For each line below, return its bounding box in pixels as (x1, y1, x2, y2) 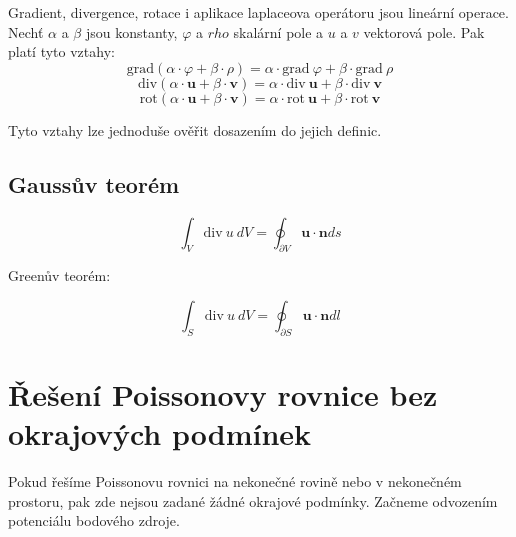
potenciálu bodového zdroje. (8, 510, 180, 531)
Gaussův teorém (8, 168, 180, 199)
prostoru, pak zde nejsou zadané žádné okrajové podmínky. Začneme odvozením (8, 490, 498, 511)
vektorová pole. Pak (363, 21, 485, 42)
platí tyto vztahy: (8, 41, 115, 62)
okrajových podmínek (8, 413, 312, 454)
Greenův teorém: (8, 265, 111, 286)
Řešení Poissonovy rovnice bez (8, 373, 438, 414)
